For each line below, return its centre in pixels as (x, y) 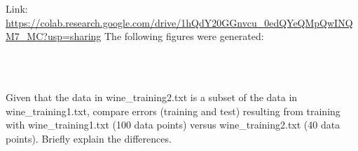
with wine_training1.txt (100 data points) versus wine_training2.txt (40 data (173, 125)
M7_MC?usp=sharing (54, 36)
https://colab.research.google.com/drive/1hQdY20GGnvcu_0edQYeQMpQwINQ (179, 22)
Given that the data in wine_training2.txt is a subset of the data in (152, 97)
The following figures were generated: (184, 36)
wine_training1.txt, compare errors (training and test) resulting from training (173, 111)
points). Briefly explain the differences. (89, 138)
